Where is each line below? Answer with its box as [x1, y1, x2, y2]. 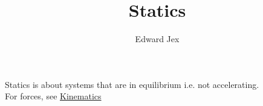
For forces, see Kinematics [5, 90, 102, 102]
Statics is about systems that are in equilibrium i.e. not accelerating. [5, 78, 259, 90]
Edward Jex [135, 33, 180, 45]
